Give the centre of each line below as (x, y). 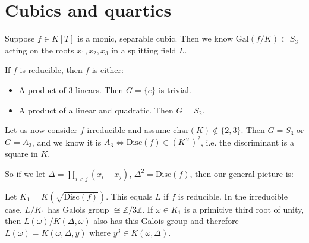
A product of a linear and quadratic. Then (96, 110)
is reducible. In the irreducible (233, 196)
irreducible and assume (129, 130)
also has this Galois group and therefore (166, 221)
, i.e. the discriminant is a (247, 142)
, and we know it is (67, 142)
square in (21, 154)
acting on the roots (40, 50)
